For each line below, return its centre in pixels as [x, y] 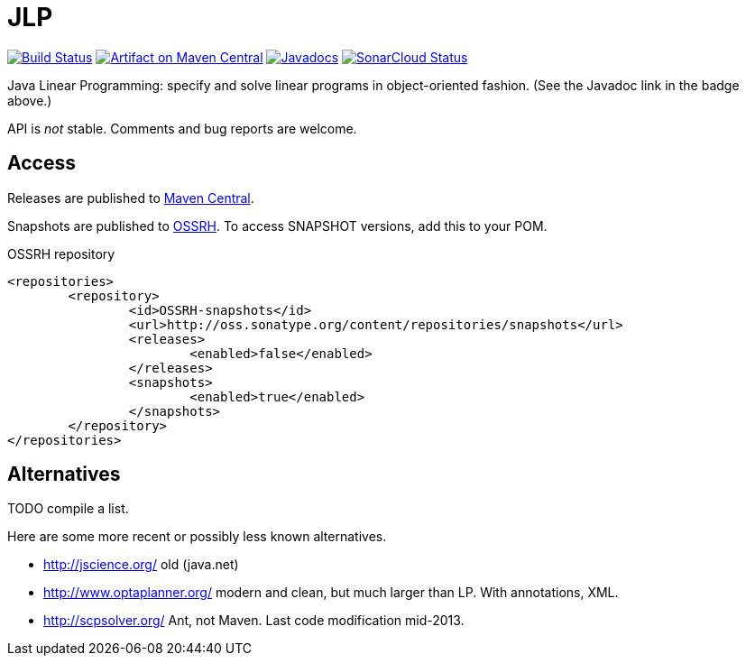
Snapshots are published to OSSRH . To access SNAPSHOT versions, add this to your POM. [277, 226]
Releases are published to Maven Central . [131, 198]
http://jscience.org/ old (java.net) [141, 565]
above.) [30, 100]
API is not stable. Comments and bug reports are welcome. [182, 128]
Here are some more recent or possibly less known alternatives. [197, 537]
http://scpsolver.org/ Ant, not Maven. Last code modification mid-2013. [254, 621]
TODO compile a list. [68, 509]
